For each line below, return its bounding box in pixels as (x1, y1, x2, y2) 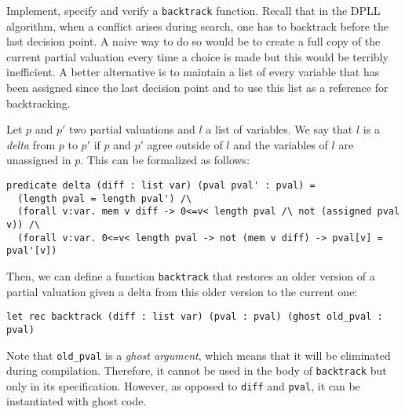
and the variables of (233, 136, 328, 152)
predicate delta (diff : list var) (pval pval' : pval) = (6, 180, 316, 191)
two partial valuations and (69, 121, 195, 137)
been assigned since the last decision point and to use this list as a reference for (6, 79, 389, 96)
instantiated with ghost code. (6, 393, 147, 409)
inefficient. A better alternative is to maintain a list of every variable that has (6, 64, 380, 80)
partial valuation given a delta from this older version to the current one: (6, 283, 358, 299)
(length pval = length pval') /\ (17, 192, 192, 204)
